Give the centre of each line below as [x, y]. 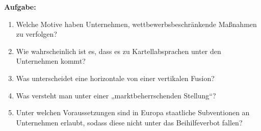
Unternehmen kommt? [51, 61]
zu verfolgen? [36, 34]
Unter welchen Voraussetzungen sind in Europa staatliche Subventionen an [133, 112]
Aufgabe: [20, 7]
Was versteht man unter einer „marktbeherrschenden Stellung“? [116, 95]
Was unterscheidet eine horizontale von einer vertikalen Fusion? [115, 78]
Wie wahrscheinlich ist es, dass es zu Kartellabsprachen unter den [119, 51]
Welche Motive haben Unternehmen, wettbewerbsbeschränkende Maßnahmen [136, 24]
